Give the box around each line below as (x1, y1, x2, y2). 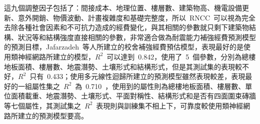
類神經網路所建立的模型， (10, 51, 95, 61)
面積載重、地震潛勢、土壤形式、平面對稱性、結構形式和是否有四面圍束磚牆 (10, 90, 256, 101)
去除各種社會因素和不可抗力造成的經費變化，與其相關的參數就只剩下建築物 (4, 22, 249, 32)
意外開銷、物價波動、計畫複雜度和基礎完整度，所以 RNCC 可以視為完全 (17, 12, 256, 22)
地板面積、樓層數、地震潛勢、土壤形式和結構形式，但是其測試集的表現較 (4, 61, 242, 71)
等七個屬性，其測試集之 (4, 100, 81, 110)
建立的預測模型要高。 (17, 110, 88, 120)
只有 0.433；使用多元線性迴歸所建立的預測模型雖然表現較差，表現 (29, 71, 245, 81)
